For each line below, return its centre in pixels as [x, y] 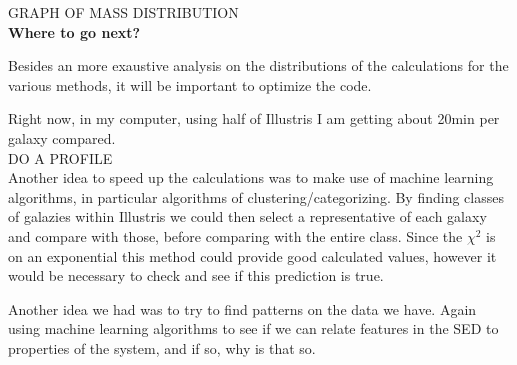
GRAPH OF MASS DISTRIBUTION [123, 12]
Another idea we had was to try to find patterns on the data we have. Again [242, 308]
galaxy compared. [62, 137]
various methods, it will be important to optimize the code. [190, 84]
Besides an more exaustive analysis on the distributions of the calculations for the [258, 65]
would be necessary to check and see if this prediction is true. [196, 275]
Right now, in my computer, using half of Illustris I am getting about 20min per [254, 118]
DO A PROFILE [60, 157]
